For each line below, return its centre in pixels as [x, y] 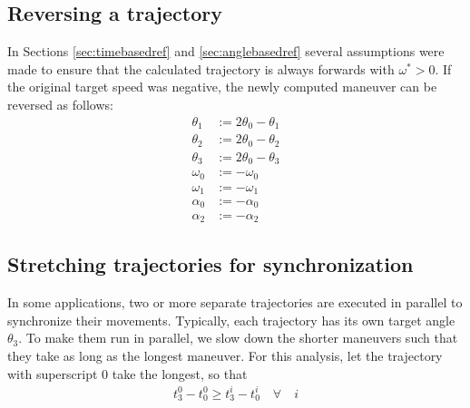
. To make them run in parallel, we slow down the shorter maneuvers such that [238, 338]
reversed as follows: [60, 104]
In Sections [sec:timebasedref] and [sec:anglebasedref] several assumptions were [226, 51]
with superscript [53, 373]
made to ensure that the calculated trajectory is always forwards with [201, 68]
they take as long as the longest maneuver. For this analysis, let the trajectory [225, 355]
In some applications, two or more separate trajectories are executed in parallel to [235, 302]
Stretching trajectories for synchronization [211, 264]
